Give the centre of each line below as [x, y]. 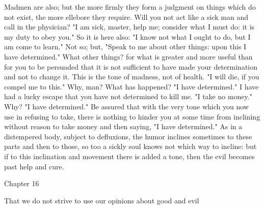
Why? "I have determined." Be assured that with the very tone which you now [126, 106]
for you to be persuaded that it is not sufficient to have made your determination [131, 66]
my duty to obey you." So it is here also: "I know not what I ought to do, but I [127, 36]
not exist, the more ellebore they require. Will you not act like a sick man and [126, 17]
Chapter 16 [22, 183]
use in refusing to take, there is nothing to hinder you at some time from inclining [132, 116]
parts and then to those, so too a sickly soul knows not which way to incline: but [130, 146]
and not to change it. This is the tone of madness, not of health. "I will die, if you [132, 77]
